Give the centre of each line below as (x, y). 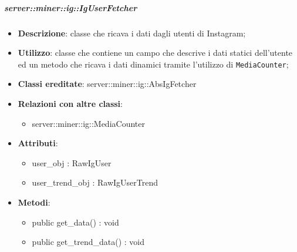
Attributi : (38, 143)
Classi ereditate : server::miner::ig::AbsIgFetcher (107, 84)
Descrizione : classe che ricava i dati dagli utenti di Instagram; (132, 33)
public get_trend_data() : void (88, 242)
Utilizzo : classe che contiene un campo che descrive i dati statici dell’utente (155, 53)
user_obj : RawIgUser (72, 162)
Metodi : (34, 202)
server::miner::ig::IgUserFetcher (71, 7)
